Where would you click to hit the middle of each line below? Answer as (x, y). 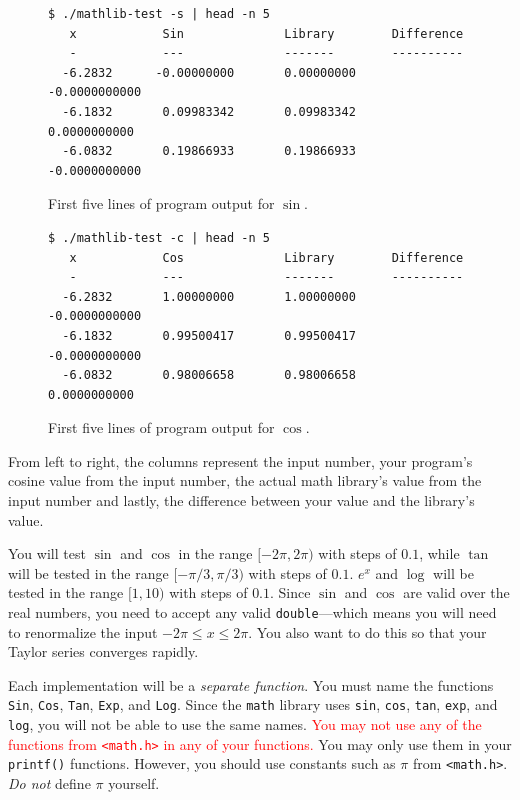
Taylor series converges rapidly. (103, 651)
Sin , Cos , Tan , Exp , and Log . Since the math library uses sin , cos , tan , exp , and (253, 704)
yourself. (134, 783)
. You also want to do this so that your (367, 631)
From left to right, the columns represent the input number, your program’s (240, 460)
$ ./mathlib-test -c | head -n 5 (159, 237)
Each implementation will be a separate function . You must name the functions (251, 684)
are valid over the (456, 592)
